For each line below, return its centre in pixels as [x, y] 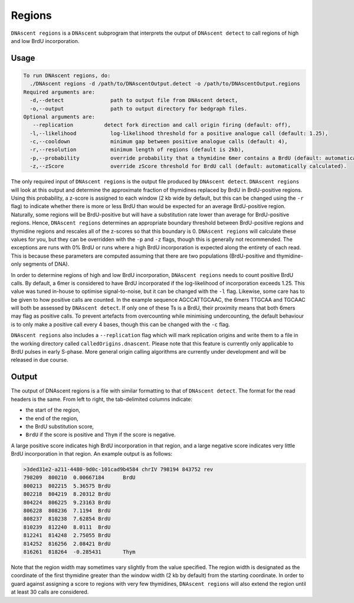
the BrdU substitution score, [60, 426]
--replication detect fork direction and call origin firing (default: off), [162, 125]
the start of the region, [53, 410]
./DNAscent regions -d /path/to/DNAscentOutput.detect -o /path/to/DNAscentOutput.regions [165, 84]
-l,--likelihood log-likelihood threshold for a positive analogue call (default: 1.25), [179, 133]
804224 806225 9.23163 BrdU [67, 502]
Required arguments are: [59, 92]
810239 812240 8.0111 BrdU [67, 527]
